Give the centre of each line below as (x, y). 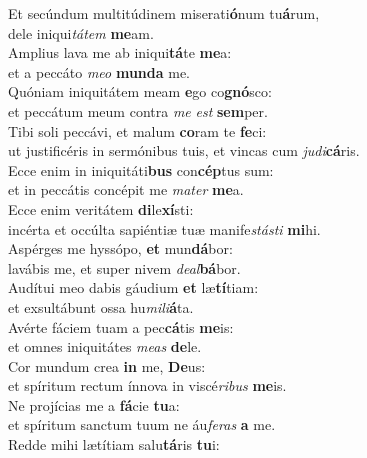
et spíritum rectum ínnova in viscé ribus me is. (147, 385)
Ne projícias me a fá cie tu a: (94, 404)
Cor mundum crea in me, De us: (107, 365)
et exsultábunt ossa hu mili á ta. (101, 306)
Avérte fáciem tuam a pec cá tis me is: (121, 326)
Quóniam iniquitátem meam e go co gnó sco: (140, 91)
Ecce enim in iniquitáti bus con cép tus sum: (141, 169)
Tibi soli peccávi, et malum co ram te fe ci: (137, 130)
